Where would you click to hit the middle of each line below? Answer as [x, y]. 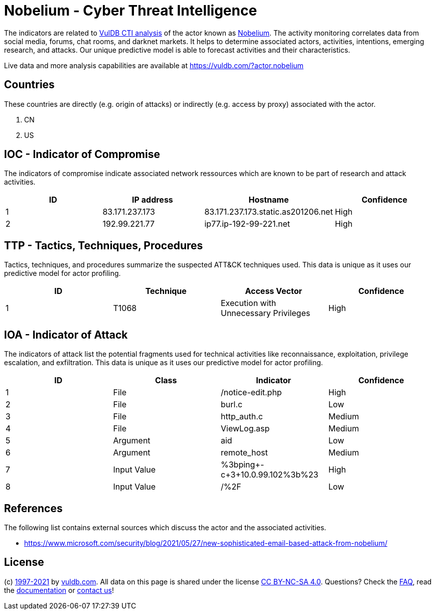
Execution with [249, 303]
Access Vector [274, 291]
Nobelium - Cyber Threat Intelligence [131, 11]
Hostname [269, 200]
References [33, 508]
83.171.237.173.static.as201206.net [269, 212]
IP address [153, 200]
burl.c [232, 405]
